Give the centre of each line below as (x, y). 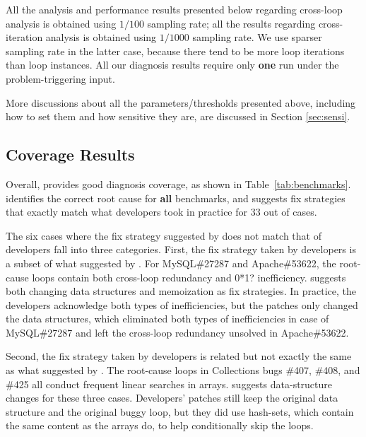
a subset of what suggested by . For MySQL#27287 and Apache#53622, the (171, 263)
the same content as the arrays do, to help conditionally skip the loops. (160, 425)
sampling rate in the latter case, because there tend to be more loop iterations (175, 51)
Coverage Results (70, 155)
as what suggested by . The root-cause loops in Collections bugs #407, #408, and (183, 370)
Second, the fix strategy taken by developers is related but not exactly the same (179, 356)
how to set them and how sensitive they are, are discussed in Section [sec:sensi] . (178, 116)
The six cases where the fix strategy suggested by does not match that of (164, 235)
